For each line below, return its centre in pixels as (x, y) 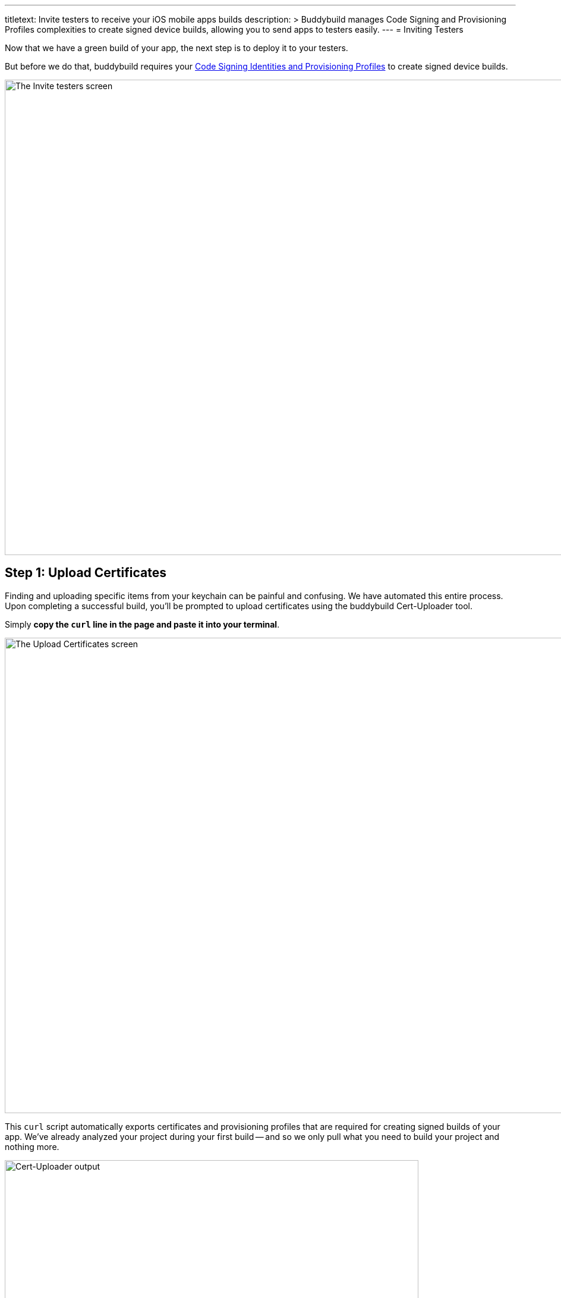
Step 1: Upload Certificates (86, 573)
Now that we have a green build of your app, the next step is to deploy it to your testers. (177, 48)
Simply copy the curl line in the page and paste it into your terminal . (142, 624)
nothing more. (32, 1146)
